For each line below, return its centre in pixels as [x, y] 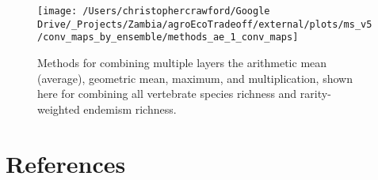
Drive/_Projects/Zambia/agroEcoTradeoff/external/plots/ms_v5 [205, 24]
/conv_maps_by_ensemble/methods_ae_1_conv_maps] [168, 37]
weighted [59, 109]
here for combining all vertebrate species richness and [167, 94]
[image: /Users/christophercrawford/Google [154, 11]
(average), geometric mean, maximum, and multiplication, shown [195, 78]
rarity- [315, 94]
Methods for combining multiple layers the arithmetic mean [182, 62]
